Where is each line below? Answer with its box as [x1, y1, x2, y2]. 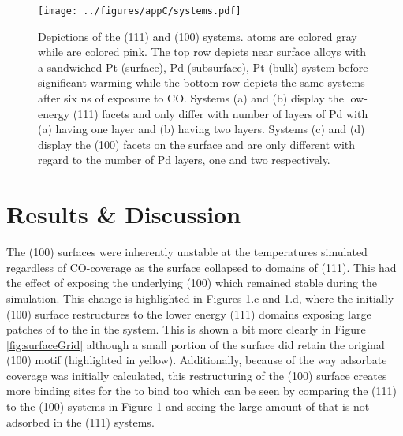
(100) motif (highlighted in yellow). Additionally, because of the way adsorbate [6, 352, 387, 368]
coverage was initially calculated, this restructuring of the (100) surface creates [6, 367, 387, 383]
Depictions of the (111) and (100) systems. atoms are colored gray [38, 28, 357, 44]
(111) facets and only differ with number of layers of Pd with [73, 105, 368, 121]
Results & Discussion [6, 198, 241, 230]
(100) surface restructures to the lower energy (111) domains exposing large [6, 305, 371, 322]
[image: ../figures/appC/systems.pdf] [38, 6, 241, 17]
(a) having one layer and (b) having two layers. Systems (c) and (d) [38, 121, 365, 137]
